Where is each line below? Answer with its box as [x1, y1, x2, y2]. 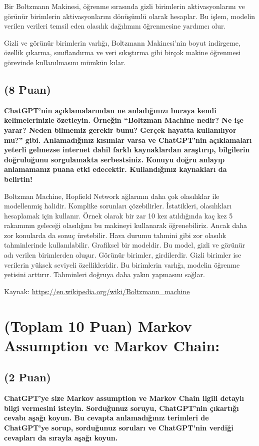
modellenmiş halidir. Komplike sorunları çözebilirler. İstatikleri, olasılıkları [4, 200, 232, 211]
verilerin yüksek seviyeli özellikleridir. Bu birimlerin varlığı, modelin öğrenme [4, 259, 240, 270]
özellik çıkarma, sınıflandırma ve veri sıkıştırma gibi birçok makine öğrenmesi [4, 47, 241, 58]
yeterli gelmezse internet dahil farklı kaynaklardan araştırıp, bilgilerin [4, 144, 250, 155]
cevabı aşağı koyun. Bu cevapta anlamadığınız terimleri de [4, 412, 209, 423]
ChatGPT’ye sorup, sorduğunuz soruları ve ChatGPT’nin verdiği [4, 422, 233, 432]
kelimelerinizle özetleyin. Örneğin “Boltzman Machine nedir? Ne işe [4, 115, 243, 125]
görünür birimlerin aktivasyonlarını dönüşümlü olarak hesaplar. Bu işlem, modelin [4, 11, 255, 21]
